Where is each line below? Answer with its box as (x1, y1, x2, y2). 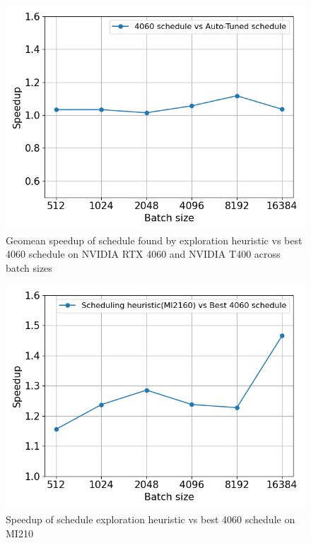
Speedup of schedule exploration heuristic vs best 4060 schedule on (6, 511, 295, 526)
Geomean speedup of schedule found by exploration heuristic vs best (6, 232, 303, 247)
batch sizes (6, 260, 52, 275)
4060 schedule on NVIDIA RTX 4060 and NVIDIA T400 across (6, 246, 281, 261)
